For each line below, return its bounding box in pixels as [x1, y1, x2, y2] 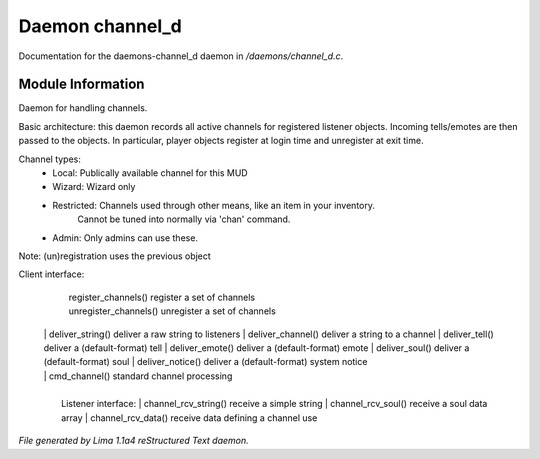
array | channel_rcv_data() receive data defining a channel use [61, 411, 318, 424]
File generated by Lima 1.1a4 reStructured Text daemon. [18, 435, 249, 447]
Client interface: [18, 268, 85, 280]
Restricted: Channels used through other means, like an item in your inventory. [52, 199, 375, 211]
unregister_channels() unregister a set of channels [68, 305, 277, 317]
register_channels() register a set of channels [68, 291, 255, 303]
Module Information [18, 76, 145, 93]
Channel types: [18, 153, 82, 165]
